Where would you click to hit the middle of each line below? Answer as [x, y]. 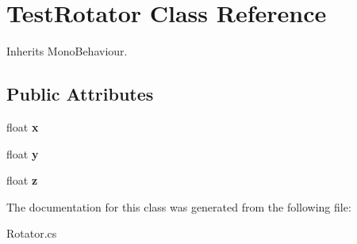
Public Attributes [80, 94]
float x [23, 126]
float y [23, 153]
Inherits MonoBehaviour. [67, 51]
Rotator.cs [32, 233]
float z [22, 180]
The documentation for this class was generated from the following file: [179, 206]
